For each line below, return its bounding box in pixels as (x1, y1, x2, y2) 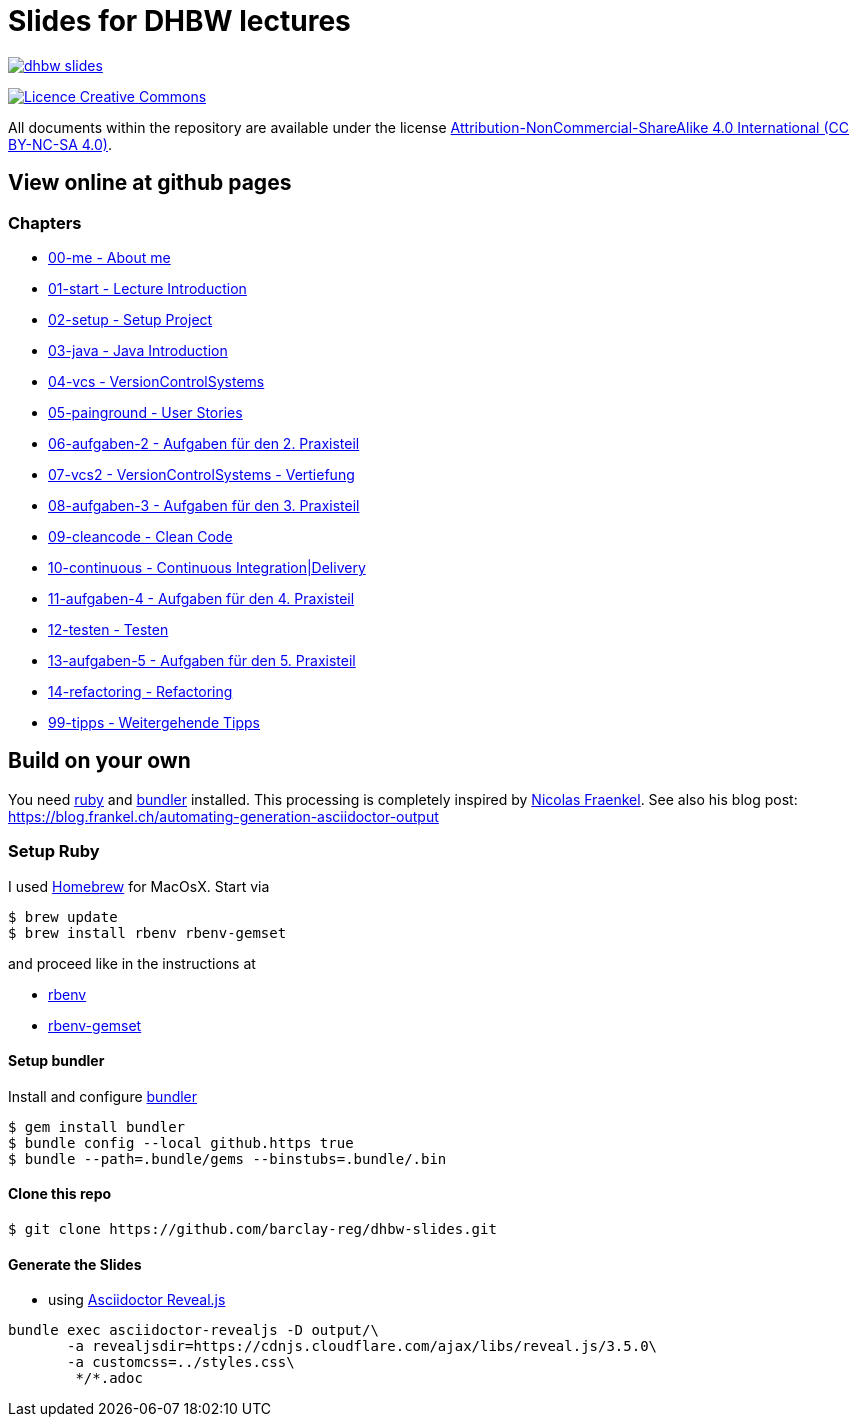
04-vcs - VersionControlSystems (48, 372, 265, 390)
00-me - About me (48, 248, 171, 266)
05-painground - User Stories (48, 403, 243, 421)
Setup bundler (8, 1052, 105, 1070)
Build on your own (8, 748, 191, 774)
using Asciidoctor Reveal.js (48, 1291, 226, 1309)
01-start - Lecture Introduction (48, 279, 247, 297)
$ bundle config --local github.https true (8, 1134, 354, 1151)
